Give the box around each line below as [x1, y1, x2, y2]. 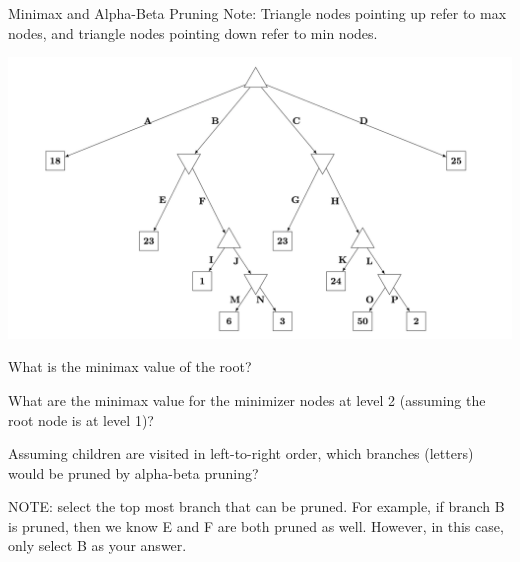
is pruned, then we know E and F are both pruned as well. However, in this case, [8, 515, 504, 536]
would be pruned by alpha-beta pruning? [8, 462, 259, 483]
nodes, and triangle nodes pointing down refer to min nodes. [8, 22, 378, 43]
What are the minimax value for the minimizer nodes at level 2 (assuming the [8, 389, 486, 410]
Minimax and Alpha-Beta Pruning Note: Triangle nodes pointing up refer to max [8, 3, 507, 23]
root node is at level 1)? [8, 409, 154, 430]
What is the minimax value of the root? [8, 356, 252, 377]
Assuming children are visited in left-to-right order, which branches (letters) [8, 443, 474, 464]
